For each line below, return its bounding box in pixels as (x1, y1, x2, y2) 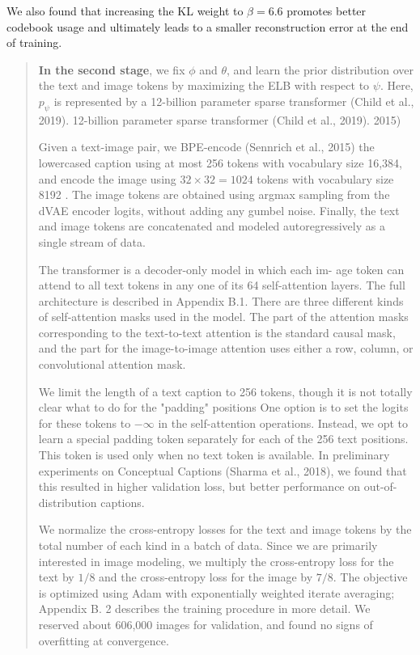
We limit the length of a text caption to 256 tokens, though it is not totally (38, 382, 413, 399)
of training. (6, 34, 62, 51)
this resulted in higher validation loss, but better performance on (38, 478, 361, 495)
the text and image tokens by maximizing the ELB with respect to (38, 77, 370, 94)
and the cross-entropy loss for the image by (99, 568, 313, 585)
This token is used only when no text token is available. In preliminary (38, 446, 390, 463)
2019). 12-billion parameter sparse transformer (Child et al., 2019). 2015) (38, 111, 401, 128)
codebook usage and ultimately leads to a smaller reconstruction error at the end (6, 18, 409, 35)
